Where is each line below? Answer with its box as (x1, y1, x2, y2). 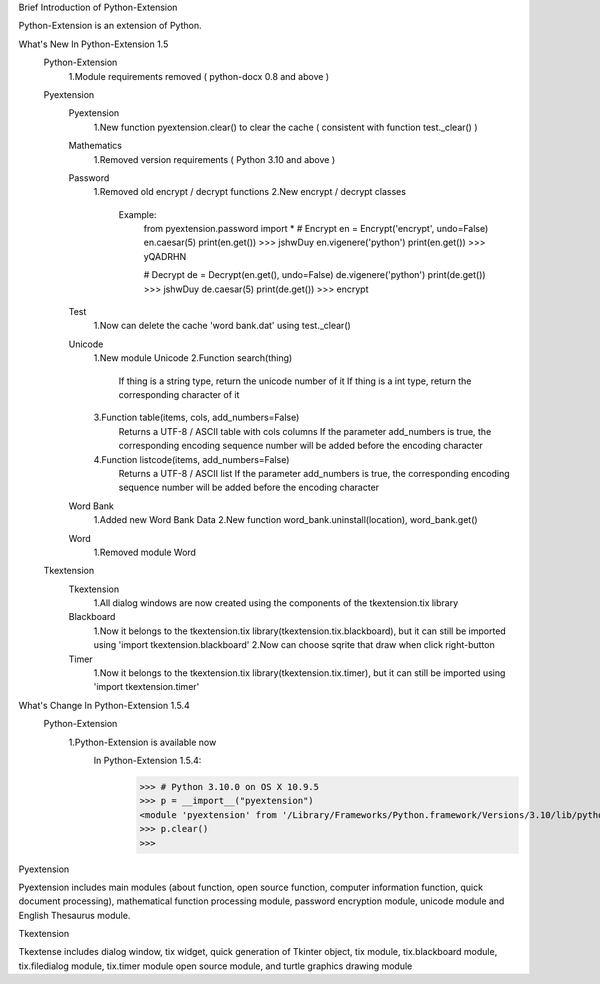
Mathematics (68, 140, 123, 152)
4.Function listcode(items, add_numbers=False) (93, 453, 290, 465)
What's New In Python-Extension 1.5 (18, 38, 169, 50)
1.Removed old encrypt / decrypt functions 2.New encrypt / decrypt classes (93, 186, 407, 198)
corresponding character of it (118, 388, 240, 400)
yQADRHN (143, 250, 187, 262)
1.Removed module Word (93, 546, 197, 558)
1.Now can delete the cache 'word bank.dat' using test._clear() (93, 320, 352, 332)
